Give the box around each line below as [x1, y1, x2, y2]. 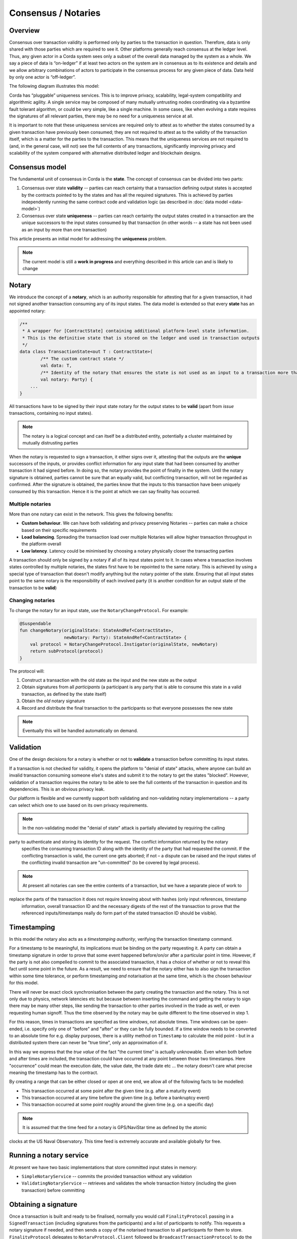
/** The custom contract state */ [40, 356, 124, 361]
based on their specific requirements [21, 527, 97, 533]
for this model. [9, 980, 39, 986]
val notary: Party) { [40, 377, 93, 382]
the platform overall [21, 541, 61, 547]
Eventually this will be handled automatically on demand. [22, 728, 138, 733]
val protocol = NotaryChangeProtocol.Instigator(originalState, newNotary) [30, 641, 218, 647]
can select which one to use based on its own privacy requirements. [9, 802, 148, 808]
